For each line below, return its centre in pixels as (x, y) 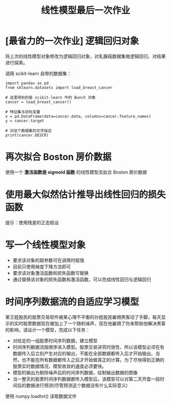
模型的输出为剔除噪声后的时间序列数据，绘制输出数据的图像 (75, 372)
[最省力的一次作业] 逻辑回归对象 (72, 41)
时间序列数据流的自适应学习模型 (72, 302)
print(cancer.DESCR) (27, 135)
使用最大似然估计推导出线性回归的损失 (86, 195)
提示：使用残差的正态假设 (32, 222)
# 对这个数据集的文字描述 (28, 131)
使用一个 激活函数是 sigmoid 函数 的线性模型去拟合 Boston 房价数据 (76, 172)
